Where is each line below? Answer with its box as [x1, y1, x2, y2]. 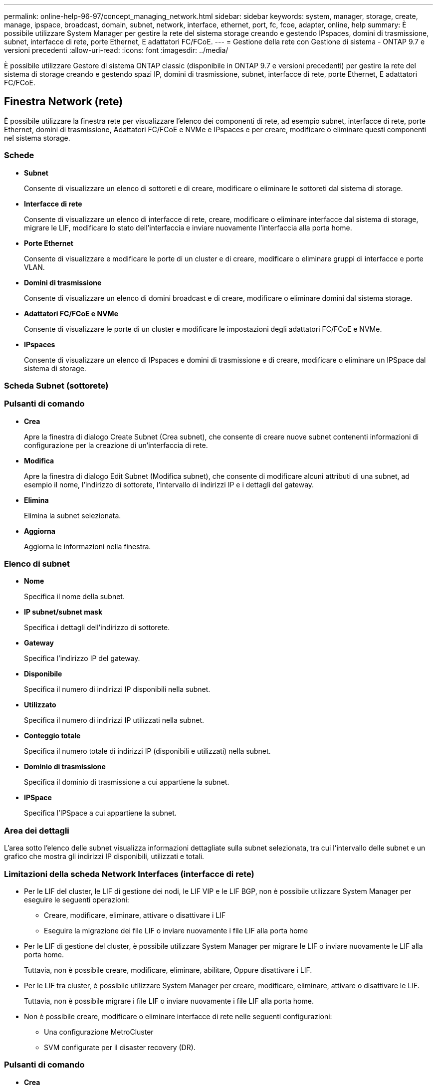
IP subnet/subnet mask [24, 608, 103, 617]
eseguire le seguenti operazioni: [24, 895, 129, 904]
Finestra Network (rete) [4, 95, 123, 108]
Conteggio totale [24, 731, 81, 740]
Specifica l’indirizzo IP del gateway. [24, 654, 140, 663]
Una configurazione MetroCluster [44, 1027, 154, 1036]
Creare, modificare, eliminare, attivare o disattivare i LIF [44, 910, 226, 919]
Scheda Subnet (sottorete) [4, 380, 109, 391]
